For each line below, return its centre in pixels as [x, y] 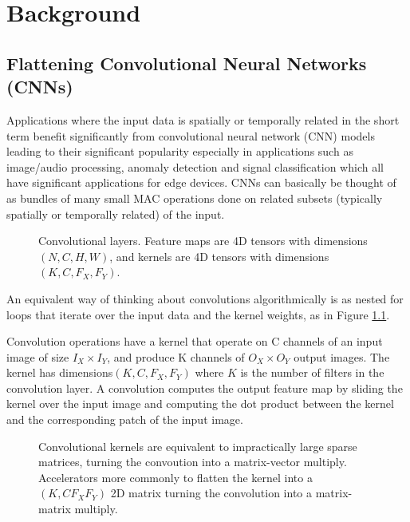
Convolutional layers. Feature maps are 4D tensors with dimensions [203, 241]
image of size [38, 356]
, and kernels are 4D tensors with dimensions [219, 256]
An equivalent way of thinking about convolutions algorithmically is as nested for [205, 298]
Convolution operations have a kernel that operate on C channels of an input [195, 341]
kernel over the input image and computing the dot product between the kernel [200, 403]
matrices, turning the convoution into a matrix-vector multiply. [193, 462]
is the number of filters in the [312, 372]
